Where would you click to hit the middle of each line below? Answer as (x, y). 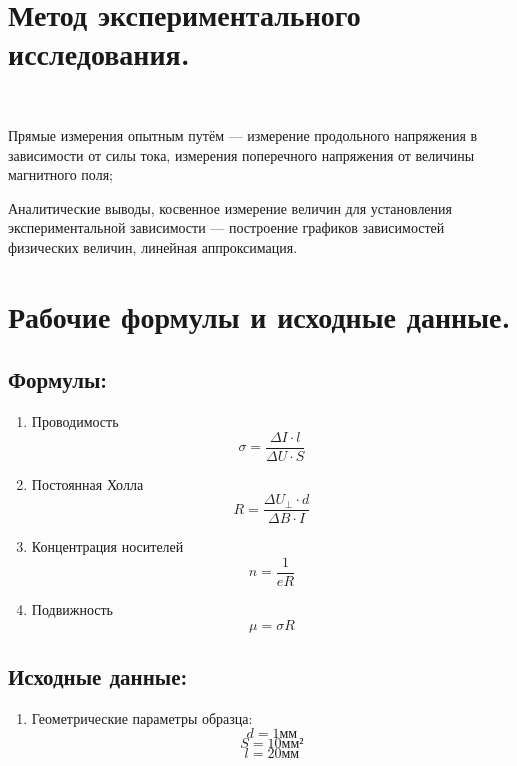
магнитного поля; (60, 174)
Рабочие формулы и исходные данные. (259, 315)
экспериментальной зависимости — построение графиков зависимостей (226, 227)
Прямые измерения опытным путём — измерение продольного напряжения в (243, 134)
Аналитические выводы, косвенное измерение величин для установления (230, 207)
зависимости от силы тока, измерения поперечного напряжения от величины (241, 154)
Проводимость (75, 421)
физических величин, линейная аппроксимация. (153, 246)
